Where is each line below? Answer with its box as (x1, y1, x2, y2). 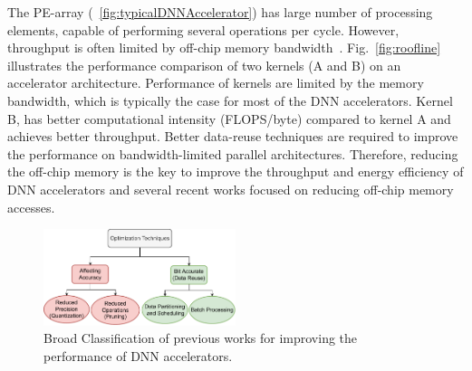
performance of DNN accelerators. (43, 346, 233, 365)
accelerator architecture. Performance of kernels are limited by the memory (7, 73, 424, 92)
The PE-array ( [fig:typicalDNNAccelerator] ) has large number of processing (7, 3, 433, 21)
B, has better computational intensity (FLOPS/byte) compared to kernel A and (7, 109, 451, 128)
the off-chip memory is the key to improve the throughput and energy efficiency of (7, 162, 464, 181)
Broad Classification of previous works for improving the (43, 328, 358, 347)
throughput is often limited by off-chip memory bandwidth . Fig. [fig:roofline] (7, 38, 441, 57)
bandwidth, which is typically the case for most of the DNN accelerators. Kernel (7, 90, 453, 109)
